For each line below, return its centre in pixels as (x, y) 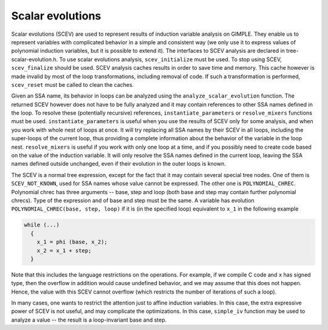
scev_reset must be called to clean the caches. (73, 84)
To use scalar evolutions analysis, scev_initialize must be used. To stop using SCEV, (170, 59)
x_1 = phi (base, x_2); (72, 242)
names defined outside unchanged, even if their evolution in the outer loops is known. (118, 164)
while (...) (42, 225)
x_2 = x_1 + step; (64, 251)
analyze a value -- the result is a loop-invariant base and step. (89, 320)
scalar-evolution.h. (35, 59)
